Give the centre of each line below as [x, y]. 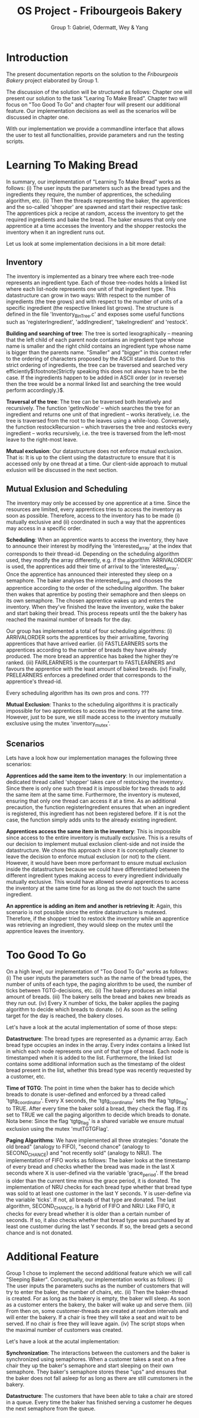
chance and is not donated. [39, 1232]
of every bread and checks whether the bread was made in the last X [90, 1167]
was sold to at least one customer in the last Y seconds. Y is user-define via [99, 1194]
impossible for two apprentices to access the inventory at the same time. [95, 711]
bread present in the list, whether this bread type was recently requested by [99, 1070]
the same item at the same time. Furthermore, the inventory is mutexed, [93, 795]
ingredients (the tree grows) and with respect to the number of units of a [94, 302]
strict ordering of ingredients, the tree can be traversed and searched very [97, 365]
